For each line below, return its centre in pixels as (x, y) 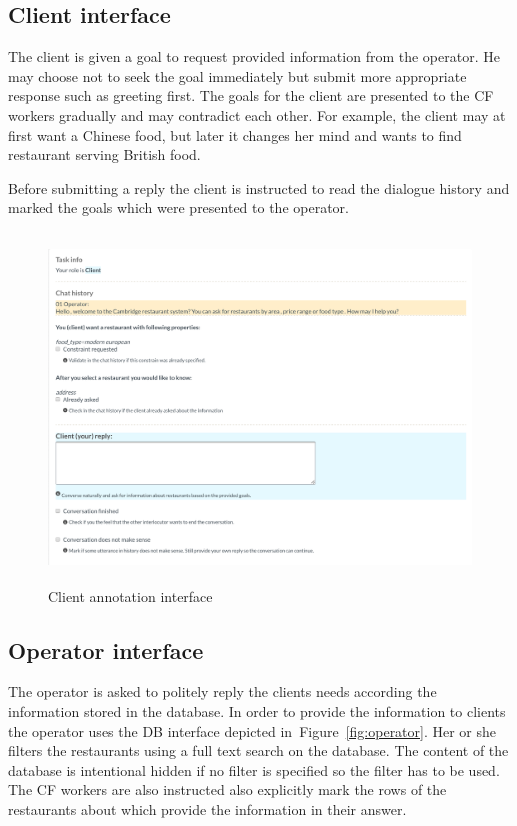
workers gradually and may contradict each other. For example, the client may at (257, 114)
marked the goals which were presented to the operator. (178, 207)
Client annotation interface (130, 595)
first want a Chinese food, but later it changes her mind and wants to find (235, 134)
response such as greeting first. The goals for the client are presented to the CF (251, 95)
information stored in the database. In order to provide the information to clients (257, 710)
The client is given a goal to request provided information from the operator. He (254, 56)
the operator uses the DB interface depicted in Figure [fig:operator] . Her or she (252, 730)
